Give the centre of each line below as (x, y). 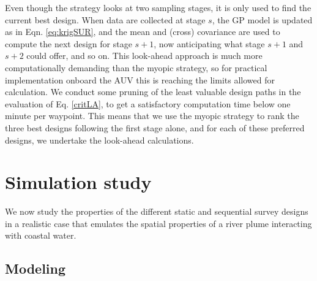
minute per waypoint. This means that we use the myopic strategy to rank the (152, 116)
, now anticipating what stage (209, 43)
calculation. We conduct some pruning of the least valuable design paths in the (153, 92)
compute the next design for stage (69, 43)
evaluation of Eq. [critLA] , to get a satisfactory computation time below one (148, 103)
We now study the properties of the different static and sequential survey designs (157, 211)
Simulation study (78, 182)
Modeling (35, 268)
